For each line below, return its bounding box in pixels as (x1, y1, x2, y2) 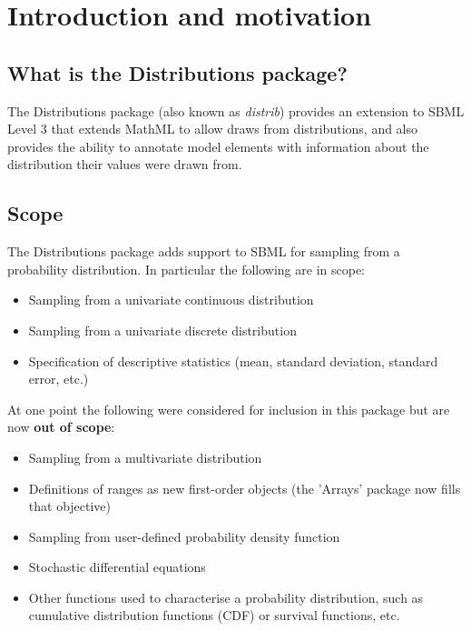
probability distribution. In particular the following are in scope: (7, 259, 365, 278)
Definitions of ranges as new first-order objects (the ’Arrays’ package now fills (28, 478, 461, 497)
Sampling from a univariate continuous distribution (28, 290, 314, 309)
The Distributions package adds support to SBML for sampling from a (7, 242, 400, 261)
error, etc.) (28, 369, 89, 388)
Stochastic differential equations (28, 557, 206, 576)
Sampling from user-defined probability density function (28, 526, 340, 546)
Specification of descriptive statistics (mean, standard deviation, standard (28, 351, 438, 370)
